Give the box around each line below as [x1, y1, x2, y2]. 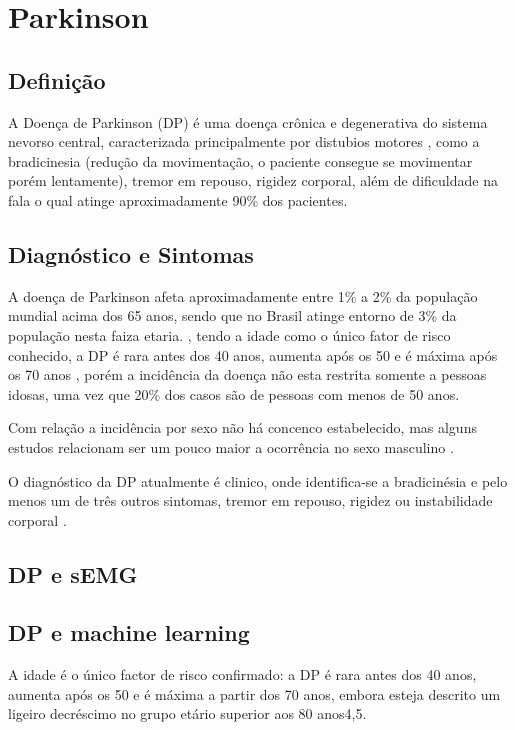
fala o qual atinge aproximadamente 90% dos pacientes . [8, 189, 348, 210]
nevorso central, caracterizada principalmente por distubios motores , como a [8, 131, 480, 152]
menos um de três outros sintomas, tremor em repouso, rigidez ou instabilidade [8, 490, 493, 511]
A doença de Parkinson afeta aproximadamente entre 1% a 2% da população [8, 285, 478, 306]
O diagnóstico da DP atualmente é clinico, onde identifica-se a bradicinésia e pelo [8, 470, 508, 491]
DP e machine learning [8, 617, 250, 648]
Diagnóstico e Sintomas [8, 238, 254, 269]
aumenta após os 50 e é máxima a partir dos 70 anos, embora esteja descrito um [8, 683, 501, 704]
